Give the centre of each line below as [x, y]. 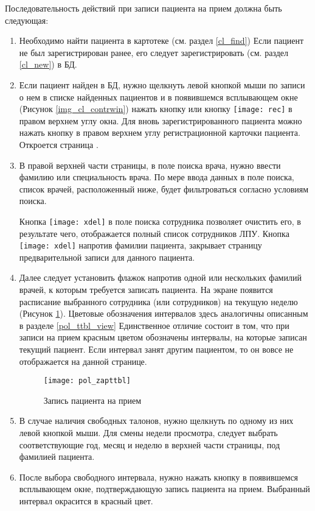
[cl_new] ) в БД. [48, 64]
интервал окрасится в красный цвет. [86, 501]
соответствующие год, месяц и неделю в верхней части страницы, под [150, 444]
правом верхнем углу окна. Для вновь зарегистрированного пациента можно [161, 120]
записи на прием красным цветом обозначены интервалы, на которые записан [163, 337]
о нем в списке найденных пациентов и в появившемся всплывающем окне [158, 97]
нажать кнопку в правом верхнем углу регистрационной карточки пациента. [160, 132]
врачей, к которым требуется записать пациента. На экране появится [146, 290]
